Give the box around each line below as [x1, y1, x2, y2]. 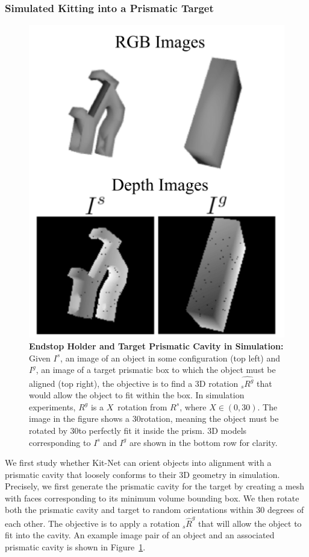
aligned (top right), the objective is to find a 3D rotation [29, 377, 239, 389]
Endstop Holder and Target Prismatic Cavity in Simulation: [29, 340, 284, 352]
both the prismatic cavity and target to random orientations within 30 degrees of [5, 503, 304, 516]
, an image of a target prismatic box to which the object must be [36, 363, 276, 376]
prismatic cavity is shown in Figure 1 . [5, 540, 146, 553]
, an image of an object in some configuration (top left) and [60, 351, 281, 364]
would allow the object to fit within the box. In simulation [29, 389, 245, 401]
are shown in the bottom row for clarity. [129, 436, 278, 448]
